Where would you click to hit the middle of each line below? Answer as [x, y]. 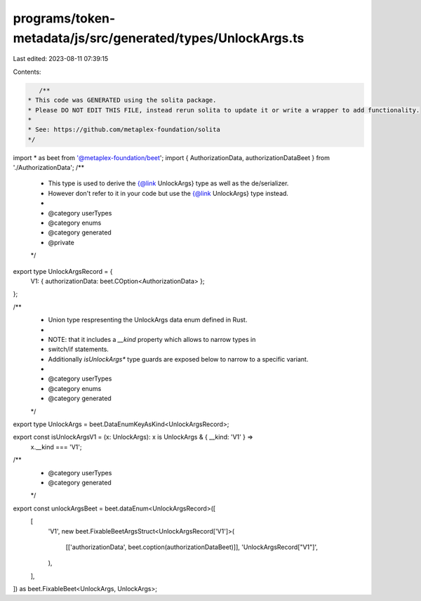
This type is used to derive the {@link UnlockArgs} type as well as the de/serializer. [168, 183]
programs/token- [64, 18]
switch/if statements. [78, 349]
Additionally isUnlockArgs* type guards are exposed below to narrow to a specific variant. [178, 359]
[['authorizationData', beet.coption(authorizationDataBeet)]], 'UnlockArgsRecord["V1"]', [192, 547]
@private [61, 242]
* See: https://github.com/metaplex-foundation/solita [124, 130]
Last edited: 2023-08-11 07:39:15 [61, 59]
